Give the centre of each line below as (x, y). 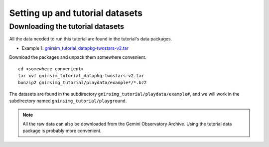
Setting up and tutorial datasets (76, 13)
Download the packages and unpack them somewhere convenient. (78, 57)
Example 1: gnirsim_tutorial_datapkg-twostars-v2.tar (75, 48)
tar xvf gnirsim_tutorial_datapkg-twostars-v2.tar (81, 75)
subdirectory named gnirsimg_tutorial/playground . (68, 101)
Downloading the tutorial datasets (67, 26)
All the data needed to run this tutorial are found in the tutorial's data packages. (91, 39)
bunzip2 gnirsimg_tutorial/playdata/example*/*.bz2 (82, 83)
